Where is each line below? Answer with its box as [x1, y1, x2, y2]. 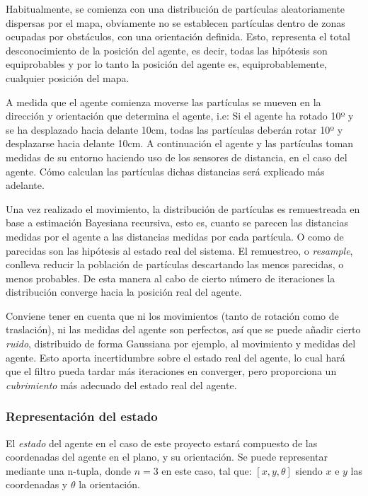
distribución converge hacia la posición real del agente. [6, 284, 242, 299]
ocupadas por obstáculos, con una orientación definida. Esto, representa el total [6, 29, 350, 44]
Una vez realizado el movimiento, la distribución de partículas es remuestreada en [6, 201, 360, 216]
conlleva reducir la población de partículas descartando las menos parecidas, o [6, 257, 344, 272]
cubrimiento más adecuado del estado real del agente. [6, 377, 237, 392]
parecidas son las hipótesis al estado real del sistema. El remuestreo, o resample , [6, 243, 353, 258]
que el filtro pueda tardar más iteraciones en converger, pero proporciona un [6, 364, 337, 379]
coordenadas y [6, 477, 68, 492]
